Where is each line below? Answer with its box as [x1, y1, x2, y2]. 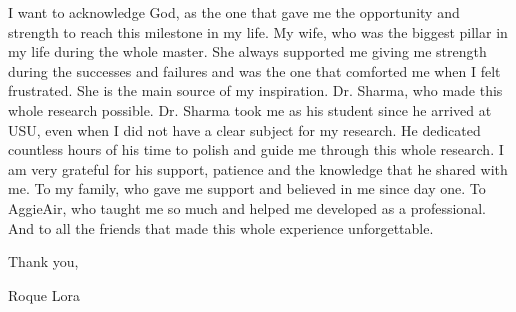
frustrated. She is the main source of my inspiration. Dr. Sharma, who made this [8, 80, 503, 101]
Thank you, [8, 251, 79, 272]
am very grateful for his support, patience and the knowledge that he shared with [8, 158, 508, 179]
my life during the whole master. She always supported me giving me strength [8, 41, 487, 62]
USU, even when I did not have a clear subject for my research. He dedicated [8, 119, 481, 140]
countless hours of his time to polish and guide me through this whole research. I [8, 139, 504, 160]
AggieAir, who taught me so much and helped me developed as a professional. [8, 197, 486, 218]
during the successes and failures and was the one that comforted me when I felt [8, 60, 501, 81]
